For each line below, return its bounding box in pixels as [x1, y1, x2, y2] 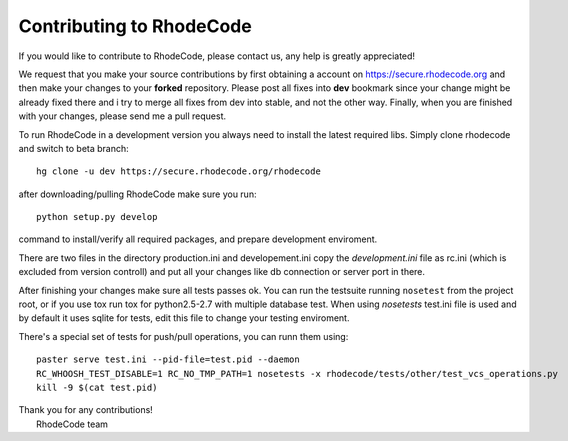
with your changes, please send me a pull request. [18, 110, 227, 122]
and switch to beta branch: [18, 142, 129, 154]
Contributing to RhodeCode [18, 15, 252, 37]
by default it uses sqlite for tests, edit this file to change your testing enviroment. [18, 312, 350, 324]
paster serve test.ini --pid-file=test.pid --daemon [36, 354, 300, 365]
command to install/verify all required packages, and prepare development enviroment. [18, 233, 378, 245]
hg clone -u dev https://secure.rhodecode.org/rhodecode [36, 166, 322, 177]
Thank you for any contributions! [18, 404, 154, 416]
